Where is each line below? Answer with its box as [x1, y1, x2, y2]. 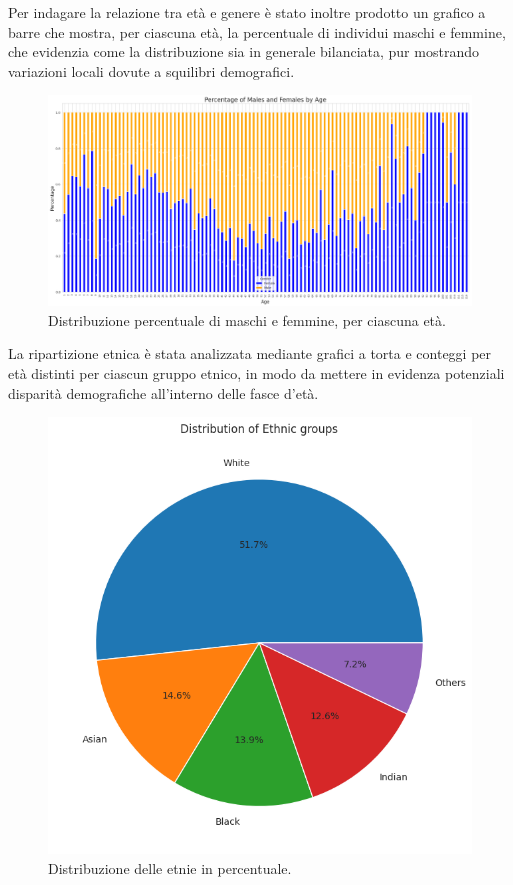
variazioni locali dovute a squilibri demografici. [8, 60, 295, 81]
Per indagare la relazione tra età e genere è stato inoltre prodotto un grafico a [8, 2, 486, 22]
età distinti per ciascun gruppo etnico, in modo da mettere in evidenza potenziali [8, 362, 505, 383]
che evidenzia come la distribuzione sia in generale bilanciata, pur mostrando [8, 41, 479, 62]
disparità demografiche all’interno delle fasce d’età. [8, 382, 319, 403]
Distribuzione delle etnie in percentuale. [48, 857, 292, 878]
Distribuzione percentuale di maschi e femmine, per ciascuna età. [48, 309, 446, 330]
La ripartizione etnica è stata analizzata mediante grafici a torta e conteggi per [8, 343, 492, 364]
